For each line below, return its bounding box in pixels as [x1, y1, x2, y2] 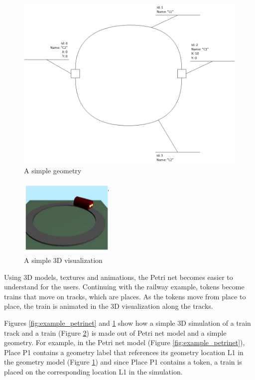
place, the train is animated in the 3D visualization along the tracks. [4, 301, 213, 311]
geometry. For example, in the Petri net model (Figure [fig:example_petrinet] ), [4, 337, 245, 348]
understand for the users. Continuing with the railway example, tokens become [4, 281, 245, 292]
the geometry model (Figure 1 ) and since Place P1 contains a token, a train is [4, 357, 242, 367]
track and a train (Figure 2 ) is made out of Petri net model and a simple [4, 327, 227, 338]
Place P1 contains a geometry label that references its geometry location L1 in [4, 347, 244, 357]
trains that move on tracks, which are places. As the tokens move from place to [4, 291, 246, 301]
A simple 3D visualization [24, 254, 103, 265]
